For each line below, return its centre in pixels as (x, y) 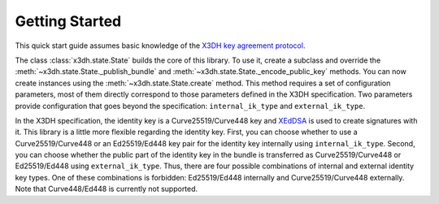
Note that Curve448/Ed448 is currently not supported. (106, 189)
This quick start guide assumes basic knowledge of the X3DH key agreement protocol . (160, 46)
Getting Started (68, 21)
